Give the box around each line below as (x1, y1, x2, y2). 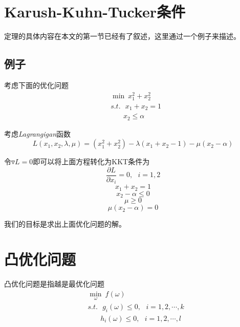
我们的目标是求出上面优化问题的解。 (4, 219, 126, 229)
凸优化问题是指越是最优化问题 (4, 278, 104, 289)
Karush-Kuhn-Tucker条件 (4, 1, 186, 22)
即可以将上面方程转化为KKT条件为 (33, 156, 150, 167)
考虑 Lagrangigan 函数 (4, 128, 71, 139)
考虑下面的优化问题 (4, 79, 69, 90)
